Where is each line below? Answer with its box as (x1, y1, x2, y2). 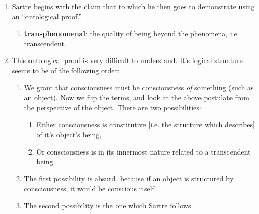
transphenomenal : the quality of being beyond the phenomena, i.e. (24, 28, 239, 39)
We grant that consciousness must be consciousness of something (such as (24, 82, 254, 93)
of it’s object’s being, (36, 129, 102, 139)
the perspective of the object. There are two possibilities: (24, 102, 202, 112)
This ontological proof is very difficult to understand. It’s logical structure (12, 55, 243, 66)
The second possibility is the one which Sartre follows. (24, 200, 193, 210)
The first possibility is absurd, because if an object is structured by (24, 173, 234, 184)
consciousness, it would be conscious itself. (24, 183, 156, 194)
